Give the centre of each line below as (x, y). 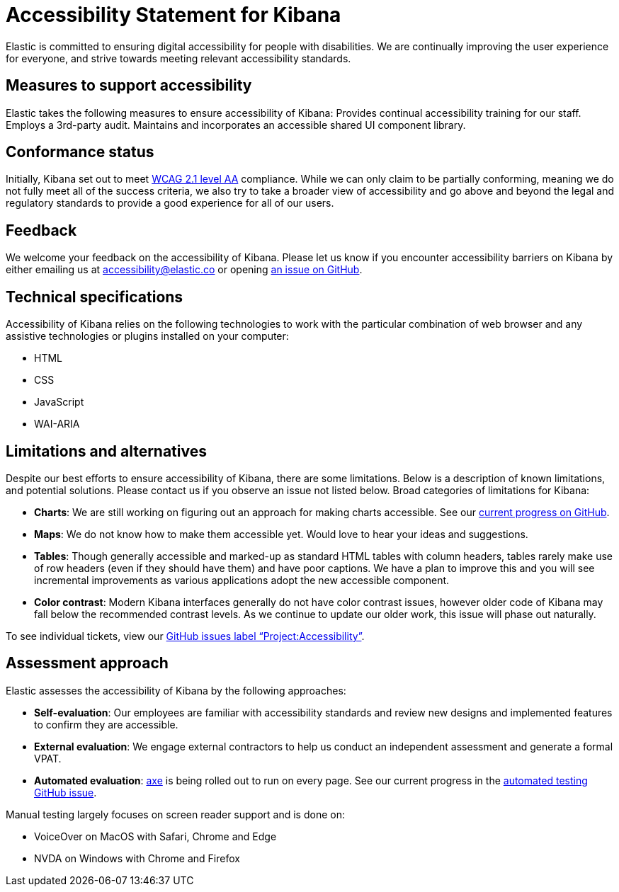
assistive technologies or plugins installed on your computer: (147, 336)
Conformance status (80, 152)
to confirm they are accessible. (106, 724)
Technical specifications (95, 297)
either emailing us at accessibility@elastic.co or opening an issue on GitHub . (184, 270)
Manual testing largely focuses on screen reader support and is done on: (175, 814)
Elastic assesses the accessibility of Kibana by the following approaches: (176, 690)
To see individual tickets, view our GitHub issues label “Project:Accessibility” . (185, 636)
